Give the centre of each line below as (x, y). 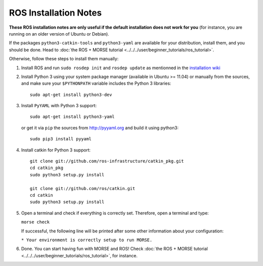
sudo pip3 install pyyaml (61, 139)
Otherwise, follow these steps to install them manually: (64, 59)
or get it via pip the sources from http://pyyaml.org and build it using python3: (100, 128)
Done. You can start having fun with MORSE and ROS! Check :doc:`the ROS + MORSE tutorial (114, 249)
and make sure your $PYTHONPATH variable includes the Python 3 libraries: (96, 83)
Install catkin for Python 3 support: (56, 150)
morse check (35, 222)
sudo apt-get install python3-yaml (72, 117)
